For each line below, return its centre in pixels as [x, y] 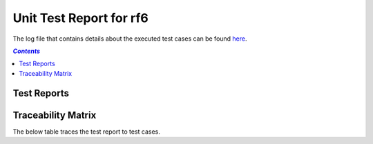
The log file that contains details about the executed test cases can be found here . [130, 39]
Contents [27, 51]
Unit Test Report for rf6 [80, 18]
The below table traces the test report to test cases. [86, 132]
